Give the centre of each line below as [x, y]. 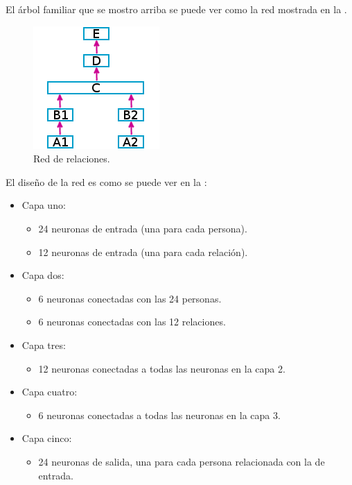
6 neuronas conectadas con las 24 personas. [130, 298]
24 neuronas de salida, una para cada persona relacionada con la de [182, 461]
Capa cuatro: [50, 392]
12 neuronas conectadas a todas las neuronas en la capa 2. [162, 368]
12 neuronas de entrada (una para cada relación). [143, 252]
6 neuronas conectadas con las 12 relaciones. [132, 322]
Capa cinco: [47, 438]
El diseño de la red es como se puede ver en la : [106, 181]
